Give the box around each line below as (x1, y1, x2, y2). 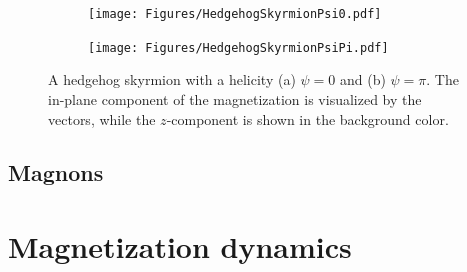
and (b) (339, 69, 386, 90)
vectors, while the (48, 108, 156, 129)
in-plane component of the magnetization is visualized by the (48, 88, 422, 109)
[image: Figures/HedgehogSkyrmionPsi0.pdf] (88, 7, 382, 21)
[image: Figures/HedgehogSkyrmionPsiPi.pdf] (88, 40, 389, 55)
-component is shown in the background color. (166, 108, 449, 129)
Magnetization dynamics (8, 226, 352, 267)
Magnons (8, 157, 104, 188)
